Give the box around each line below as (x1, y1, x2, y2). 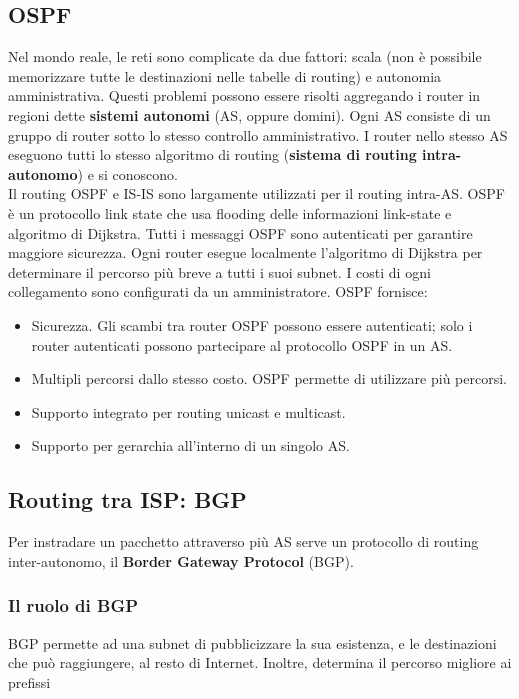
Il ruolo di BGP (8, 593, 139, 618)
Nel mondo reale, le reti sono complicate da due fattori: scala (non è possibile (8, 46, 482, 67)
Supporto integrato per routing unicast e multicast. (31, 401, 346, 422)
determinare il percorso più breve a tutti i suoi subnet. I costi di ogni (8, 261, 431, 282)
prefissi (8, 671, 51, 692)
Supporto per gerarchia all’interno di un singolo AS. (31, 435, 350, 456)
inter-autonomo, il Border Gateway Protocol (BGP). (8, 550, 354, 571)
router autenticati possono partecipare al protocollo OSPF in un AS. (31, 334, 453, 355)
